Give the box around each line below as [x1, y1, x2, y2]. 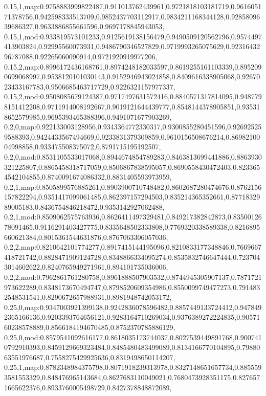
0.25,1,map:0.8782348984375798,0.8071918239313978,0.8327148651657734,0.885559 [4, 362, 262, 372]
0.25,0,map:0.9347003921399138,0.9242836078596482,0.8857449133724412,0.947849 [4, 301, 262, 312]
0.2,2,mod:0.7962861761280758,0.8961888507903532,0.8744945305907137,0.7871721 [4, 272, 262, 282]
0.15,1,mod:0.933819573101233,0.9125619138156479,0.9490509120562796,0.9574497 [4, 31, 262, 41]
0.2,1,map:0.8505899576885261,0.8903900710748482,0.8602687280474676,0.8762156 [4, 181, 262, 192]
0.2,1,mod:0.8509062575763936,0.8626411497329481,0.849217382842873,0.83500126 [4, 211, 262, 222]
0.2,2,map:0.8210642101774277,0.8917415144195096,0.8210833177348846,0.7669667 [4, 241, 262, 252]
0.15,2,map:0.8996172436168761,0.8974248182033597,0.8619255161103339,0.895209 [4, 61, 262, 72]
